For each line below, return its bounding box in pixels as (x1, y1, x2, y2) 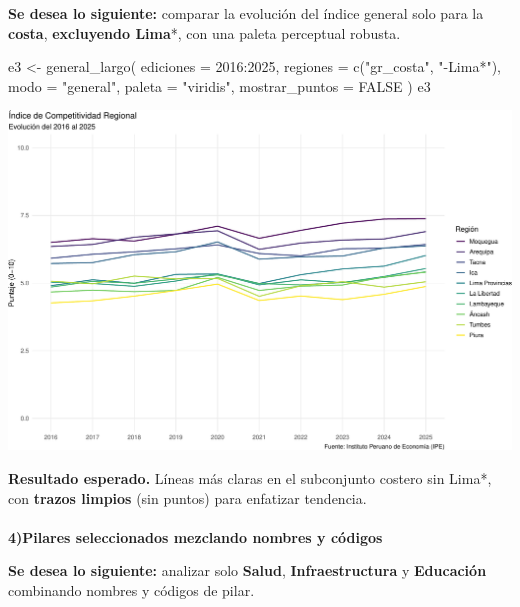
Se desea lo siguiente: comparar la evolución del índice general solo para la (8, 3, 484, 23)
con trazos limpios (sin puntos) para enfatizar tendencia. (8, 487, 367, 508)
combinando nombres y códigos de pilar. (8, 580, 255, 601)
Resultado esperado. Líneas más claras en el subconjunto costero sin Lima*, (8, 468, 492, 489)
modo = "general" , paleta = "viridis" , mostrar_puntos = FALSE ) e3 (8, 75, 431, 96)
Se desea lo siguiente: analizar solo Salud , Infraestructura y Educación (8, 560, 487, 581)
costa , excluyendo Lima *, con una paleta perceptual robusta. (8, 22, 401, 43)
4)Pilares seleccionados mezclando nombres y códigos (8, 526, 383, 547)
